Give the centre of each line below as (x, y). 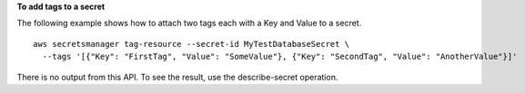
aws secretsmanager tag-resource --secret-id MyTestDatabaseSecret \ (192, 44)
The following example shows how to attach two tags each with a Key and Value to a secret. (189, 23)
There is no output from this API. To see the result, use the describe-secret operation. (177, 77)
